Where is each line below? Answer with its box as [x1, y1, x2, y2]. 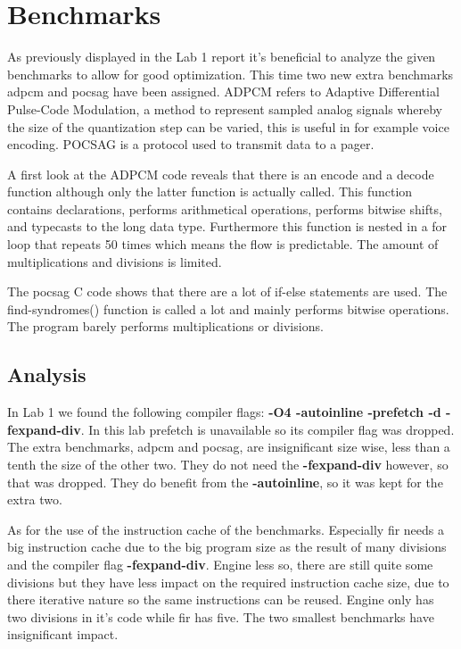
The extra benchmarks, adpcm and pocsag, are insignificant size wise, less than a [7, 437, 450, 456]
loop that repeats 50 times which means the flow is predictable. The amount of [7, 235, 439, 254]
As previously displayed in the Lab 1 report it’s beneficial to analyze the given [7, 47, 436, 66]
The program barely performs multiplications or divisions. [7, 317, 324, 336]
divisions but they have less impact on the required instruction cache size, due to [7, 572, 449, 591]
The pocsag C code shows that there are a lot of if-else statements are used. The [7, 282, 448, 301]
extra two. [7, 490, 62, 509]
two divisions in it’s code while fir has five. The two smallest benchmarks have [7, 607, 434, 626]
